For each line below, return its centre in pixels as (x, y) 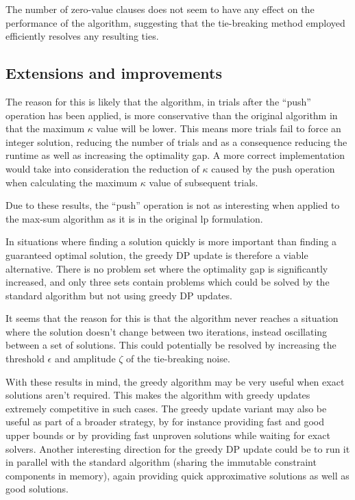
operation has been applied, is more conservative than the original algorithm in (172, 115)
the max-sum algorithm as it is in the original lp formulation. (134, 218)
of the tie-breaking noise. (178, 359)
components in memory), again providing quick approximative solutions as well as (177, 475)
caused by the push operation (273, 168)
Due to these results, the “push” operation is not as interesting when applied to (173, 205)
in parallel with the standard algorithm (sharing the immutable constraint (161, 462)
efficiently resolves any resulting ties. (82, 36)
